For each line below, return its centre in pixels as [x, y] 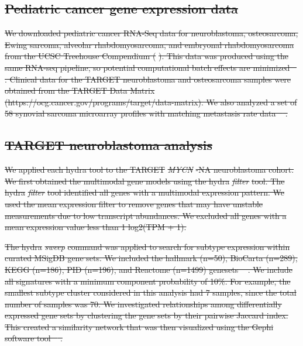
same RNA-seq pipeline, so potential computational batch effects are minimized [147, 67]
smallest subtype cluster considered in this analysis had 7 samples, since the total [151, 292]
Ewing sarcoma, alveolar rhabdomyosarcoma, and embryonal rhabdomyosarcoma [149, 44]
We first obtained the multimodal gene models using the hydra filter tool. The [145, 181]
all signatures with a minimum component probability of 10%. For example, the [148, 281]
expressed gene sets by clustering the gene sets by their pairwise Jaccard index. [147, 315]
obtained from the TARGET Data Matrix [80, 90]
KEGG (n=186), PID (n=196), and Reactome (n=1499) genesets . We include [149, 269]
